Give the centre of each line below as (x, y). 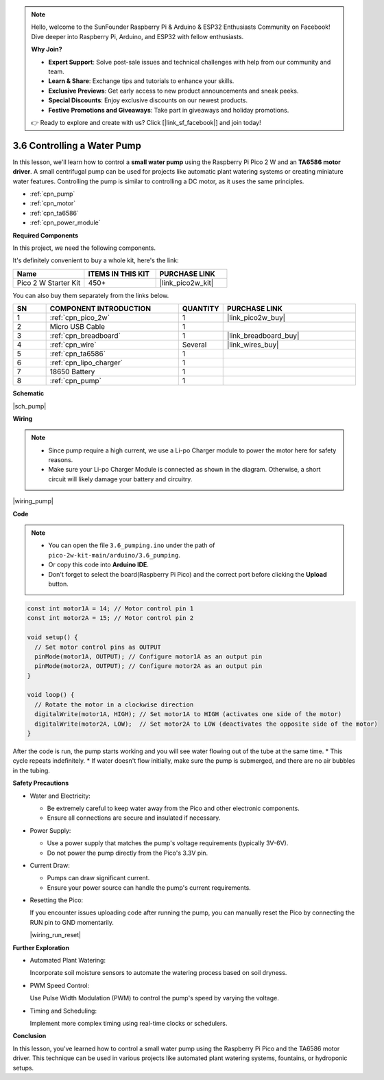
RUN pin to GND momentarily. (72, 922)
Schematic (28, 393)
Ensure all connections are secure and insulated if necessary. (134, 818)
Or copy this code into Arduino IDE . (98, 565)
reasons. (61, 460)
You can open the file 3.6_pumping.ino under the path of (132, 545)
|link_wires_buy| (253, 345)
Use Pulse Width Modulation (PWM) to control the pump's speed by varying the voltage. (154, 998)
